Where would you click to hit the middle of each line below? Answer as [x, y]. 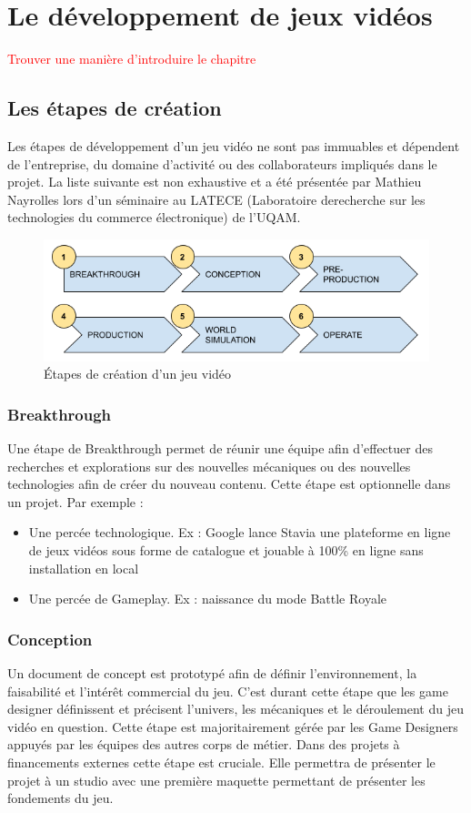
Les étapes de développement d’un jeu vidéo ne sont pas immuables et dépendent [234, 145]
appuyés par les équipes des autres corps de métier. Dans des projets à [204, 744]
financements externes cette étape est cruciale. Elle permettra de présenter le [221, 762]
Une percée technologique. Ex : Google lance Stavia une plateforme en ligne [240, 532]
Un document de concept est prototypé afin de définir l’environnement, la [212, 673]
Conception [50, 639]
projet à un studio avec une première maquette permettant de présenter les [216, 780]
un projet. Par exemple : [75, 501]
